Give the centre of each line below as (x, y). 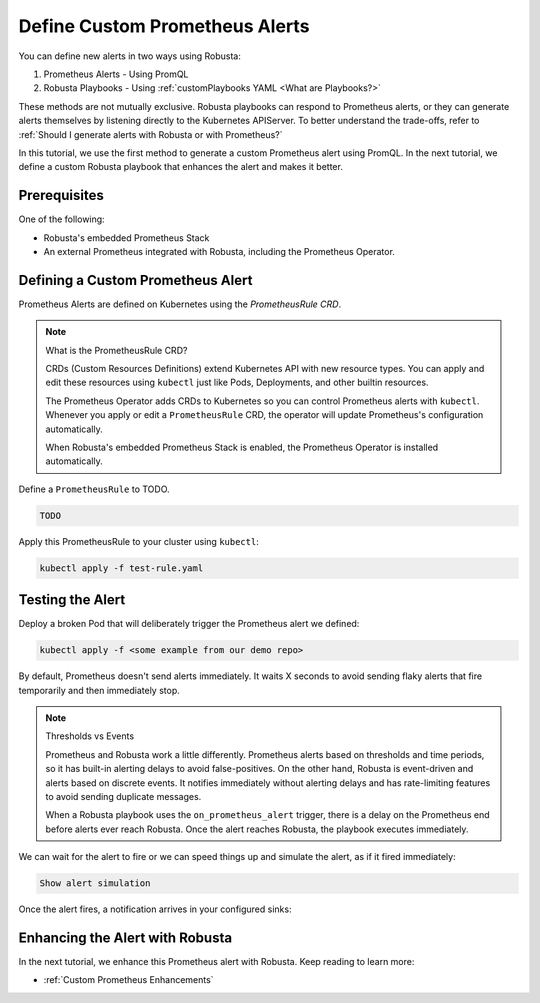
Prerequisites (61, 195)
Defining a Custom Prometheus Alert (135, 280)
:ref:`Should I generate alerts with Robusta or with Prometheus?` (150, 134)
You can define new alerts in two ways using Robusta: (130, 56)
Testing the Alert (72, 600)
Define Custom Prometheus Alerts (164, 26)
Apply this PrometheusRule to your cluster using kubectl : (138, 541)
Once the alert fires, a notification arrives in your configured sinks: (155, 909)
